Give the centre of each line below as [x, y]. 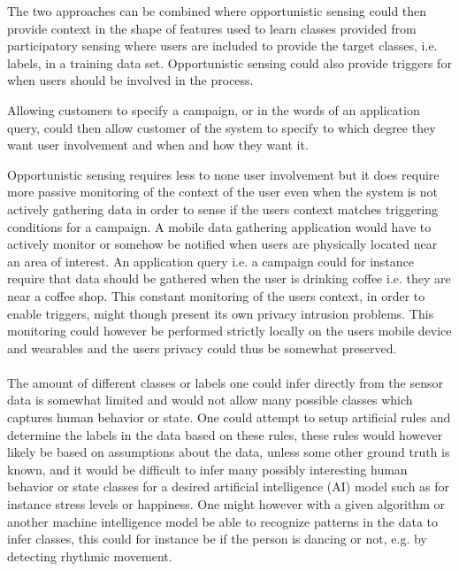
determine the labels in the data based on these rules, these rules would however [225, 434]
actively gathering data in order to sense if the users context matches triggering [223, 208]
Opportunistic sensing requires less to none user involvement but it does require [223, 174]
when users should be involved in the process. [130, 80]
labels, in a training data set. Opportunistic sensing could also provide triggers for [229, 62]
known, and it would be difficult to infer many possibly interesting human [207, 469]
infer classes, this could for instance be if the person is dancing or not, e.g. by [217, 539]
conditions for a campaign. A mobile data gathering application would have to [219, 226]
